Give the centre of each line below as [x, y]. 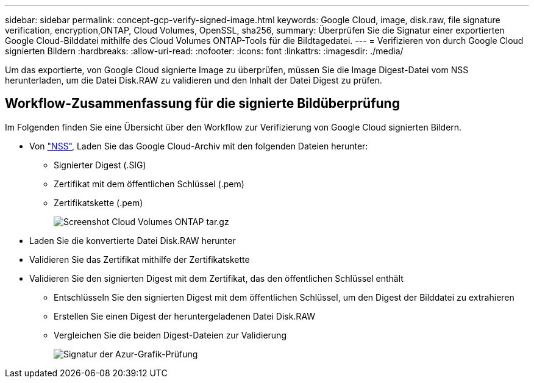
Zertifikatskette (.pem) [98, 202]
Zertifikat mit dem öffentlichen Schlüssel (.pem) [149, 184]
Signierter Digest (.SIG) [100, 165]
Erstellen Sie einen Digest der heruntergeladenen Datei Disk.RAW [185, 316]
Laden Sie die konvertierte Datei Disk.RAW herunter [133, 240]
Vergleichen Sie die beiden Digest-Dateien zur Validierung [170, 335]
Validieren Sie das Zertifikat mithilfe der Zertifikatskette [140, 259]
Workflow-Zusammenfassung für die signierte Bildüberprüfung [202, 104]
